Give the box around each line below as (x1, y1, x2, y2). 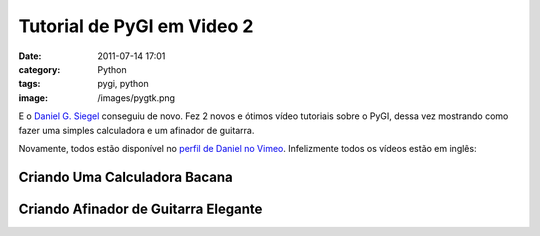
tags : (18, 78, 41, 90)
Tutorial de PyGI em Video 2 (18, 15, 254, 37)
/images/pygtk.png (97, 91, 175, 104)
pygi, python (97, 78, 149, 90)
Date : (18, 50, 42, 62)
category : (18, 63, 61, 75)
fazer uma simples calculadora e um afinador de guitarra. (18, 124, 255, 136)
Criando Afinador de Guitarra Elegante (18, 200, 263, 217)
